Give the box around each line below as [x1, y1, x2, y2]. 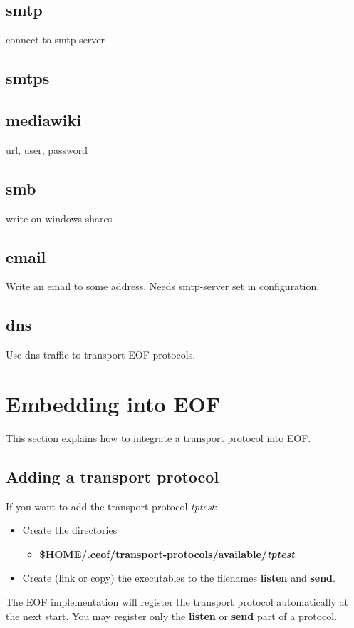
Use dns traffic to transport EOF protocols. [6, 347, 196, 362]
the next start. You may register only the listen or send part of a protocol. [6, 608, 338, 623]
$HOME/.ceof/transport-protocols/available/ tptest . [39, 546, 298, 561]
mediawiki [6, 108, 81, 130]
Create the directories [22, 523, 118, 537]
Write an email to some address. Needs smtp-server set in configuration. [6, 279, 320, 294]
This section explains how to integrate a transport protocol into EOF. [6, 430, 311, 445]
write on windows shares [6, 210, 113, 225]
